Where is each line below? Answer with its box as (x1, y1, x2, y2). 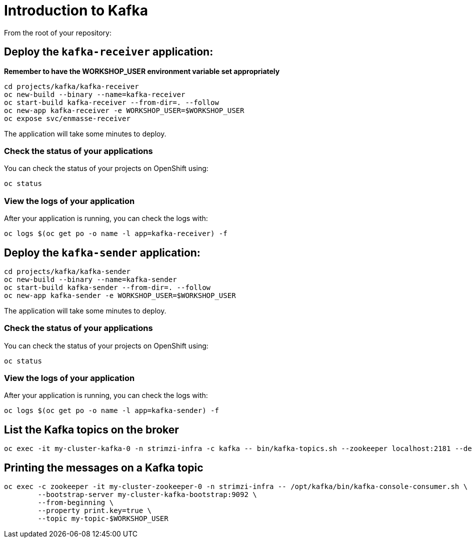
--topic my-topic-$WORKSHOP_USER (37, 514, 168, 523)
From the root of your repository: (4, 28, 111, 37)
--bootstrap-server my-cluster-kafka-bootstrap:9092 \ (37, 490, 257, 499)
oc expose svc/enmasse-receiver (4, 114, 130, 122)
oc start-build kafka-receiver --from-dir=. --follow (4, 98, 219, 106)
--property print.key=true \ (37, 506, 152, 515)
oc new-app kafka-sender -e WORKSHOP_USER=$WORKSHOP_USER (4, 291, 236, 299)
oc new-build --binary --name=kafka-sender (4, 275, 177, 283)
